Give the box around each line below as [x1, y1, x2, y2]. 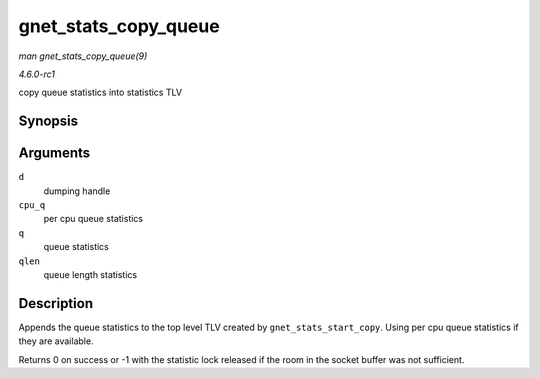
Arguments [18, 145, 91, 162]
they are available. [18, 335, 94, 347]
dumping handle [43, 185, 111, 197]
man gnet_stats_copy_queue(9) [18, 50, 148, 62]
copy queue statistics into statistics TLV [18, 86, 183, 99]
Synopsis [18, 113, 79, 130]
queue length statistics [43, 268, 138, 280]
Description [18, 295, 94, 312]
